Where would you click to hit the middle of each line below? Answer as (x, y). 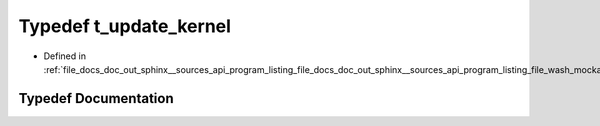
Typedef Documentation (96, 98)
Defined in (65, 56)
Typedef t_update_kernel (125, 26)
